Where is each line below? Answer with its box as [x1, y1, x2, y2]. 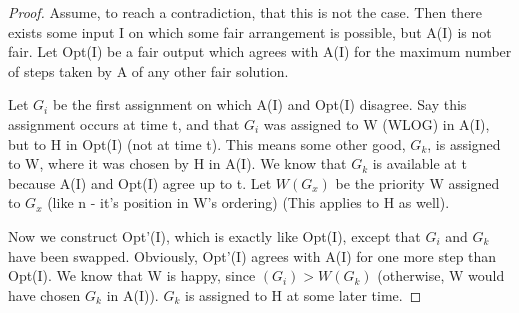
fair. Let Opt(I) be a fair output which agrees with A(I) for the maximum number [8, 41, 512, 62]
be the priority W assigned [335, 172, 500, 193]
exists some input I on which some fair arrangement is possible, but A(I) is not [8, 21, 492, 42]
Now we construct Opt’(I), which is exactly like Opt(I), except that [8, 225, 421, 246]
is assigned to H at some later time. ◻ [184, 284, 422, 305]
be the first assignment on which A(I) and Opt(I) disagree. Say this [52, 94, 467, 115]
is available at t [372, 153, 467, 174]
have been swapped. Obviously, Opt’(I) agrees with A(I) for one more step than [8, 245, 497, 266]
